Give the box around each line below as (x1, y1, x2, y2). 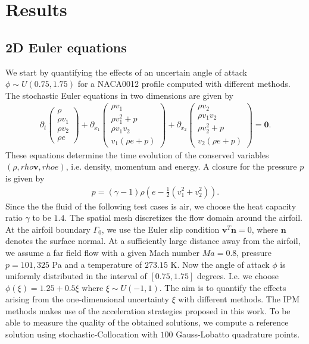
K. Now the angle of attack (170, 258, 270, 270)
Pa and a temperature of (52, 258, 142, 270)
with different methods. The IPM (178, 293, 300, 305)
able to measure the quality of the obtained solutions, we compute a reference (5, 316, 289, 329)
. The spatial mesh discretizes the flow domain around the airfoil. (64, 211, 302, 224)
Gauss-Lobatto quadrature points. (176, 328, 300, 340)
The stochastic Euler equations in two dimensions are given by (5, 89, 233, 101)
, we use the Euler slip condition (101, 223, 220, 235)
